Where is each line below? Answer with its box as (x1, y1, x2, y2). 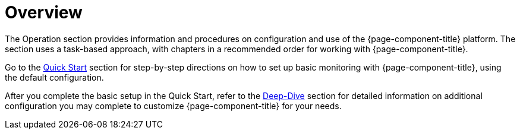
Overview (5, 2, 83, 23)
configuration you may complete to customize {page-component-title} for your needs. (5, 100, 342, 111)
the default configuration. (5, 72, 104, 82)
